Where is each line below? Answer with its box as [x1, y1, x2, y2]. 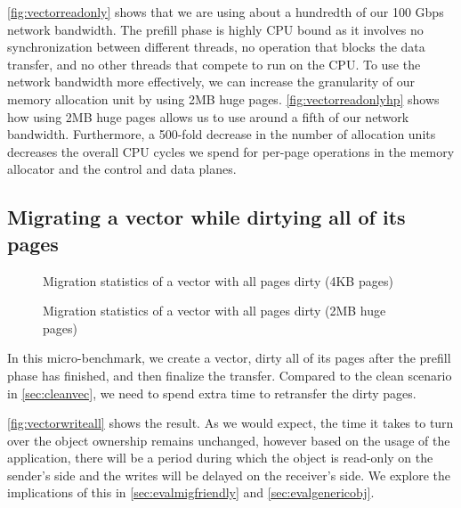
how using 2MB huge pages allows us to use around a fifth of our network [7, 107, 409, 126]
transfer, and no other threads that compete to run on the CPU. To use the [7, 54, 421, 73]
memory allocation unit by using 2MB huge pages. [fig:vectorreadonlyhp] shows [7, 89, 440, 108]
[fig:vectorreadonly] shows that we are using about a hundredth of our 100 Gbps [7, 3, 444, 20]
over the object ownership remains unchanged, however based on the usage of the [7, 430, 450, 449]
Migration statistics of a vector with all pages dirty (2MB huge [43, 301, 386, 320]
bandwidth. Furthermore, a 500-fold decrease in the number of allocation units [7, 125, 436, 143]
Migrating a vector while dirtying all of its [7, 203, 406, 231]
